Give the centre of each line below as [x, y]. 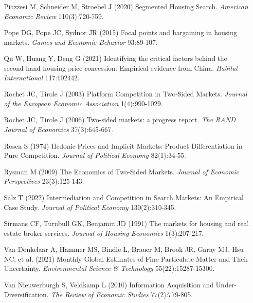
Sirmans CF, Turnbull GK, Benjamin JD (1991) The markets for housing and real [126, 223]
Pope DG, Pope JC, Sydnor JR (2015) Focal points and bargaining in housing [120, 32]
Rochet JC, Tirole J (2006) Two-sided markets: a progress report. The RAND [120, 120]
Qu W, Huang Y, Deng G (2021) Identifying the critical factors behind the [116, 58]
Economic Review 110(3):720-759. [54, 16]
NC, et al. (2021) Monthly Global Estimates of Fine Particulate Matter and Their [126, 258]
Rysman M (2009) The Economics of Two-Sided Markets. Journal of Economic [122, 171]
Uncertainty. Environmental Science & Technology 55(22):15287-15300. [109, 268]
